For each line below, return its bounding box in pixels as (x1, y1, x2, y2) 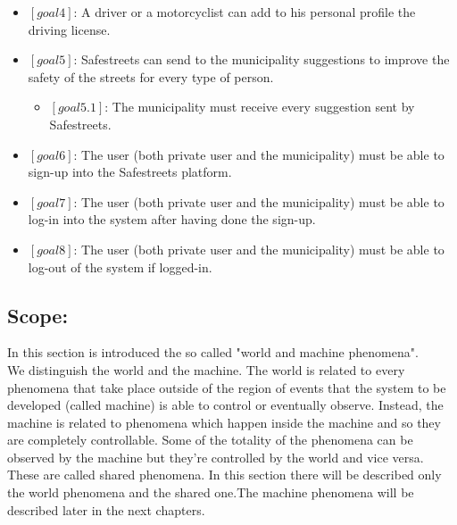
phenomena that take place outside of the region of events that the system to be (7, 378, 446, 396)
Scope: (7, 301, 69, 329)
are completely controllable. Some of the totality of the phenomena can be (7, 430, 413, 449)
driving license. (28, 20, 111, 38)
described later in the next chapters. (7, 500, 205, 519)
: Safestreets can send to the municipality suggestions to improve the (73, 50, 450, 69)
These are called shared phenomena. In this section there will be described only (7, 465, 442, 484)
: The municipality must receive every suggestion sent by (104, 97, 415, 116)
